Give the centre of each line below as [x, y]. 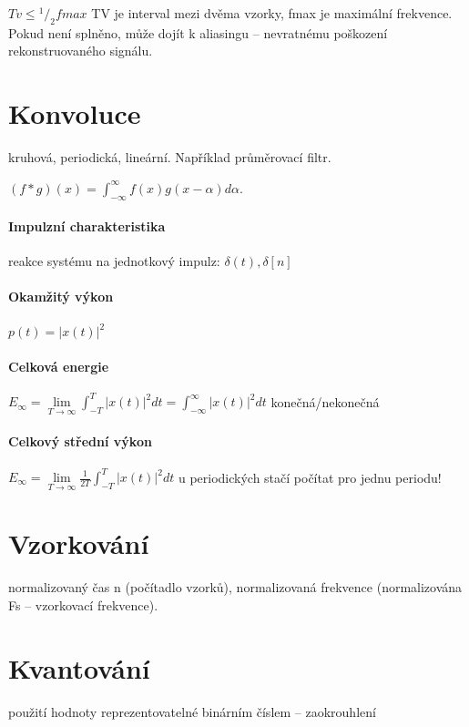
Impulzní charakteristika [87, 226]
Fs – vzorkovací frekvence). [83, 604]
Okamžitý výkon [61, 297]
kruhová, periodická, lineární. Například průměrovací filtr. [170, 157]
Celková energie [59, 366]
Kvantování [79, 667]
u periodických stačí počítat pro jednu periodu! [310, 476]
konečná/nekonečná [325, 401]
